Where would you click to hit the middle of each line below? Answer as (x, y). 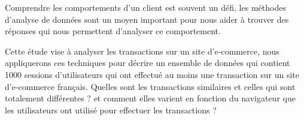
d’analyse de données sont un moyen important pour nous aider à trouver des (147, 19)
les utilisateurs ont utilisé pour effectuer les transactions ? (111, 109)
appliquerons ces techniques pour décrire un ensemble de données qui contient (148, 63)
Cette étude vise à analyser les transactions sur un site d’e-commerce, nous (142, 51)
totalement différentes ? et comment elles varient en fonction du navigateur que (150, 98)
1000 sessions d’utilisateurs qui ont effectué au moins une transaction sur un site (152, 74)
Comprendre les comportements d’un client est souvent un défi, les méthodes (145, 7)
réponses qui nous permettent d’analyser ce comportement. (113, 31)
